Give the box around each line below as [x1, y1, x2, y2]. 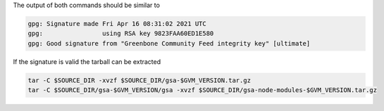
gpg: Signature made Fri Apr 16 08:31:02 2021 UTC [27, 20, 207, 27]
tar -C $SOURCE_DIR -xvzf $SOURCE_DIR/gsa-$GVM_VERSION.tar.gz [27, 76, 252, 84]
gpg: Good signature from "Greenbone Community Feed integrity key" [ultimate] [27, 39, 311, 47]
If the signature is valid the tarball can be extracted [13, 57, 161, 66]
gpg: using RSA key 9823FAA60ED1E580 [27, 30, 214, 38]
